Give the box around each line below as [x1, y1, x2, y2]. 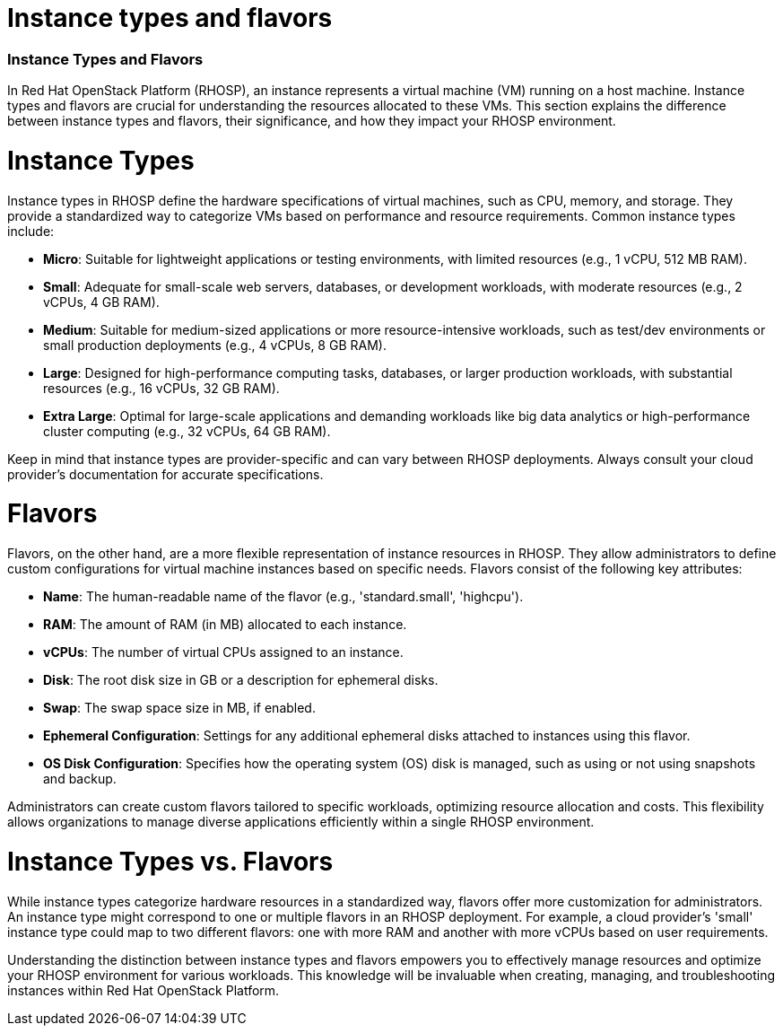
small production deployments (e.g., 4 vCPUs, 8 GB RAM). [43, 337, 387, 353]
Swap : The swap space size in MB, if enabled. [43, 700, 316, 716]
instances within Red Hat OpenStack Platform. [7, 982, 280, 998]
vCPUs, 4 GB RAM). [43, 293, 160, 310]
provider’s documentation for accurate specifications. [7, 466, 324, 482]
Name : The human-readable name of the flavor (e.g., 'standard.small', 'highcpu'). [43, 589, 524, 605]
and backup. [43, 771, 117, 787]
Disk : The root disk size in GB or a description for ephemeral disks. [43, 672, 439, 688]
